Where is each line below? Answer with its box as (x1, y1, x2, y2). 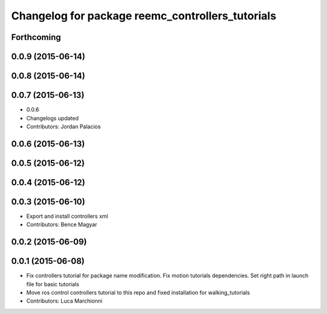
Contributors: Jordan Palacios (26, 123, 101, 130)
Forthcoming (11, 32, 61, 42)
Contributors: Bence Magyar (26, 221, 97, 228)
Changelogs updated (26, 114, 79, 122)
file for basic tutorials (26, 280, 79, 287)
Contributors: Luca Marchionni (26, 297, 103, 305)
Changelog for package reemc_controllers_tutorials (11, 9, 277, 22)
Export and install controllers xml (26, 212, 108, 220)
